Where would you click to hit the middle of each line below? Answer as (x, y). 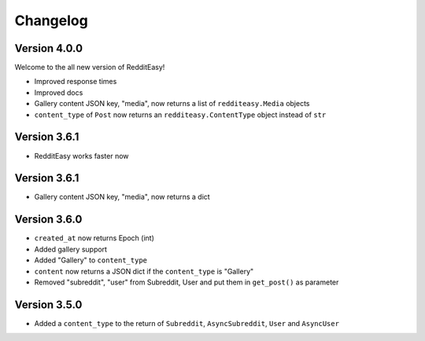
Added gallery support (71, 249)
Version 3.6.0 (48, 220)
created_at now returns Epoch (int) (94, 238)
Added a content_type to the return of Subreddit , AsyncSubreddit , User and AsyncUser (187, 323)
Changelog (51, 20)
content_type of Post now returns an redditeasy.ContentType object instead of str (180, 115)
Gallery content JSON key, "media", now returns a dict (122, 197)
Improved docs (59, 92)
